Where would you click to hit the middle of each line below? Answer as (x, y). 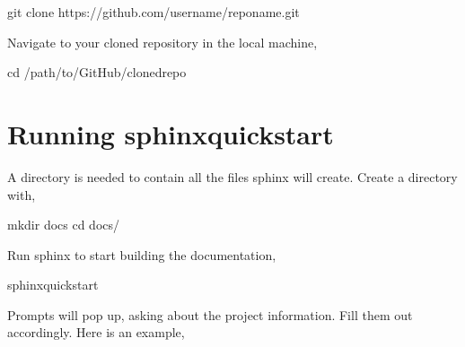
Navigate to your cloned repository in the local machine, (162, 42)
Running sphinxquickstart (171, 133)
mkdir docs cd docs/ (64, 225)
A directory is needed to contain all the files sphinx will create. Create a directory (232, 176)
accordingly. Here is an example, (96, 332)
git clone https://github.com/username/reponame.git (154, 12)
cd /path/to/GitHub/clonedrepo (97, 72)
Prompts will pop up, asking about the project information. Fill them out (210, 314)
